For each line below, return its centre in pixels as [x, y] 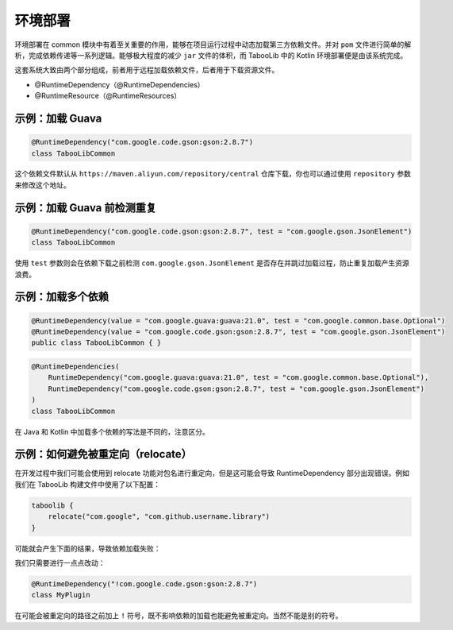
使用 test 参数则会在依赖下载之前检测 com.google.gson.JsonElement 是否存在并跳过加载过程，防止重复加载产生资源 [212, 263]
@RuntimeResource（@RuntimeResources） [108, 96]
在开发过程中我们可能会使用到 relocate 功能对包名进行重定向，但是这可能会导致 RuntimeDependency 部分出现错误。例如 [212, 473]
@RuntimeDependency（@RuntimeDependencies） [120, 84]
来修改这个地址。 [42, 185]
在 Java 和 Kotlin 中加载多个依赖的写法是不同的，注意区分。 [112, 431]
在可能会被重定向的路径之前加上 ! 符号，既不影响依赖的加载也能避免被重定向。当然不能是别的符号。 [179, 616]
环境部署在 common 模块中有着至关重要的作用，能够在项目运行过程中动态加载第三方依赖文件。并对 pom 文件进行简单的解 [213, 44]
